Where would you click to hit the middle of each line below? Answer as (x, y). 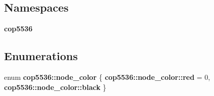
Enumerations (41, 56)
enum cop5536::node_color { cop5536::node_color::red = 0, (107, 77)
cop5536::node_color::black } (55, 87)
